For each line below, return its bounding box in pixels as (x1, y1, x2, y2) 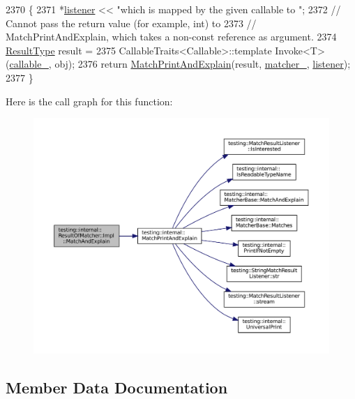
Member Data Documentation (6, 376, 228, 398)
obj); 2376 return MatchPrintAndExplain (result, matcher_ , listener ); (54, 57, 351, 71)
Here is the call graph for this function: (6, 93, 173, 108)
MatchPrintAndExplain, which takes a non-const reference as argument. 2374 (6, 29, 337, 44)
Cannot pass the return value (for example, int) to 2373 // (6, 15, 257, 30)
